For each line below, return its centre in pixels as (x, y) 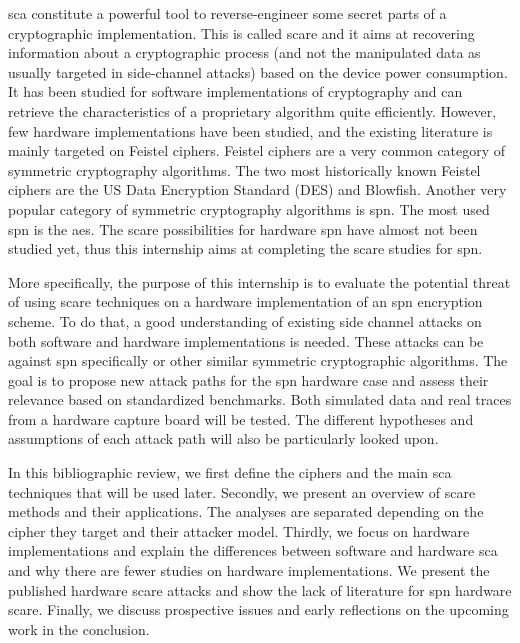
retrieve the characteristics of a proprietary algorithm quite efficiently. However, (252, 110)
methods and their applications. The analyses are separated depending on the (246, 511)
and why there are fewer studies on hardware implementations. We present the (249, 570)
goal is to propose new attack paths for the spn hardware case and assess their (248, 379)
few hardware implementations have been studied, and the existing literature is (250, 130)
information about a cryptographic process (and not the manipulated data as (244, 52)
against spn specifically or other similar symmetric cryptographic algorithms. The (258, 360)
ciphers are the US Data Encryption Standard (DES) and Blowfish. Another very (257, 189)
